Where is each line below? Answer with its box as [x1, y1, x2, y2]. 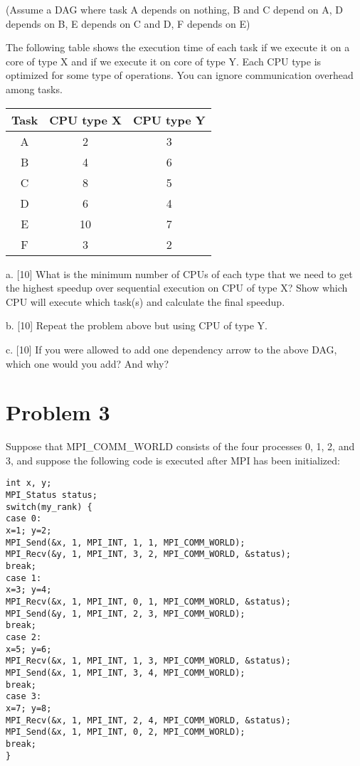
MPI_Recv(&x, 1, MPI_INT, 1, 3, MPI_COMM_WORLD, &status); [6, 656, 291, 666]
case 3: [6, 691, 42, 702]
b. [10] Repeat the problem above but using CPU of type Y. [6, 318, 268, 333]
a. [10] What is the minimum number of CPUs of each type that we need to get [6, 266, 353, 281]
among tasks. [6, 81, 63, 96]
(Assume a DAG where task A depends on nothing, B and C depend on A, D [6, 2, 343, 16]
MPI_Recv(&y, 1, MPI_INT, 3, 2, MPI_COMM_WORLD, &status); [6, 549, 291, 560]
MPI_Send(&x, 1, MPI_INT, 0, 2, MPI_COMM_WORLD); [6, 727, 245, 738]
